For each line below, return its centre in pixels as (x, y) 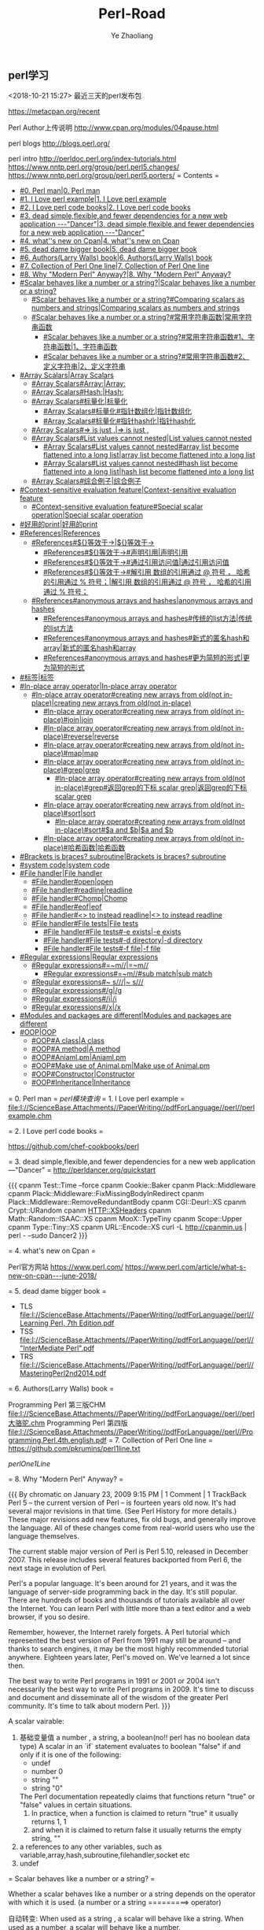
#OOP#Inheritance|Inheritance (81, 1083)
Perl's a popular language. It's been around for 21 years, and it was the (123, 1584)
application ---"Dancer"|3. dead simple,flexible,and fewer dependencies (137, 224)
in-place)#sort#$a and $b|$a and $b (114, 830)
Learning (34, 1323)
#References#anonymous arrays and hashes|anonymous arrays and (142, 601)
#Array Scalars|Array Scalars (66, 376)
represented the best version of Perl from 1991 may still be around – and (125, 1641)
